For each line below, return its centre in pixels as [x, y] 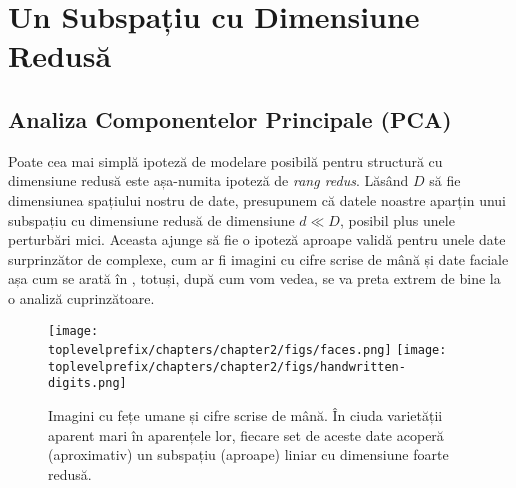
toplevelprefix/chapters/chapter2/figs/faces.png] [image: [247, 350]
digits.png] [87, 383]
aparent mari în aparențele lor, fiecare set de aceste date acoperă [246, 434]
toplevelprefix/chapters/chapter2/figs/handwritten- [227, 366]
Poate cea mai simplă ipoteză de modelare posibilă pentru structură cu [225, 160]
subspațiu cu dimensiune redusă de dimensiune [151, 219]
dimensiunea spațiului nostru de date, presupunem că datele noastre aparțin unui [257, 199]
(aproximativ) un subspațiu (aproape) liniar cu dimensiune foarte [248, 454]
